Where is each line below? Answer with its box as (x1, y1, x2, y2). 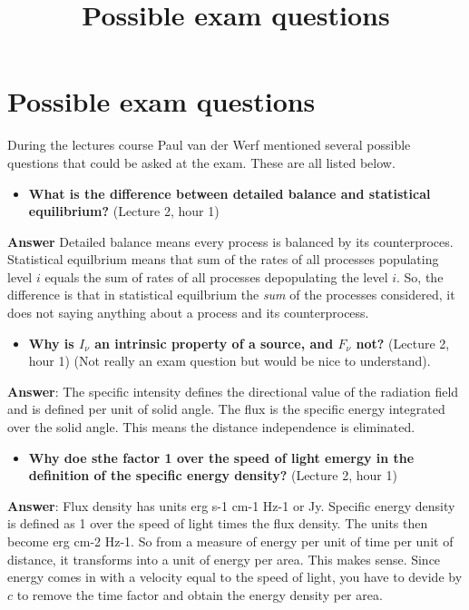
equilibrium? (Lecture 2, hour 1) (28, 202, 220, 221)
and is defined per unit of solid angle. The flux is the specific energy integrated (7, 399, 445, 418)
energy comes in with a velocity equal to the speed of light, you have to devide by (7, 567, 463, 586)
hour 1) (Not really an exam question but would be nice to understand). (28, 351, 431, 370)
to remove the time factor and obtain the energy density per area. (16, 585, 383, 604)
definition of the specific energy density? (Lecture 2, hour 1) (28, 466, 397, 485)
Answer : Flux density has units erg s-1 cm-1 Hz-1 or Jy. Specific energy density (7, 496, 455, 515)
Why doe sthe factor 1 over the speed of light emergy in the (28, 448, 415, 467)
